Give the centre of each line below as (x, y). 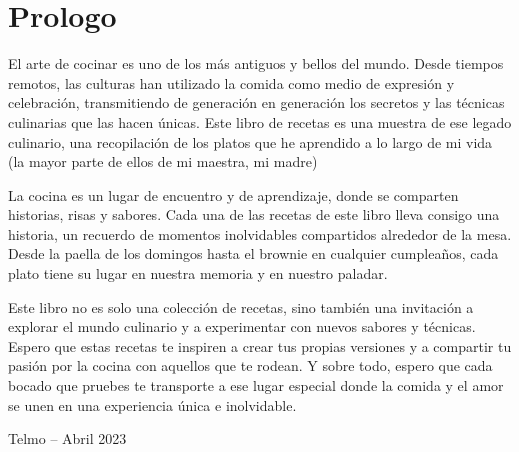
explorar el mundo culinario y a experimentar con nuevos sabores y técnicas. (242, 326)
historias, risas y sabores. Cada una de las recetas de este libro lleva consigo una (254, 214)
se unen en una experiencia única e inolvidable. (152, 404)
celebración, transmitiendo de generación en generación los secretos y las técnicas (256, 102)
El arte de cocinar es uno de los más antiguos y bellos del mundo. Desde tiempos (256, 63)
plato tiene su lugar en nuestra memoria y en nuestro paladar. (198, 273)
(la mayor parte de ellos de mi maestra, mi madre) (163, 161)
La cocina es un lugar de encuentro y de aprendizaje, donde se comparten (233, 194)
